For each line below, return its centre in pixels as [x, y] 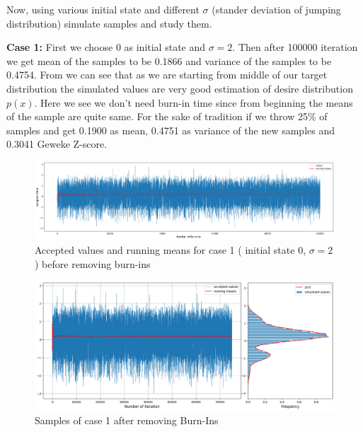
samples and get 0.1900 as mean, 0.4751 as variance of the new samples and [171, 130]
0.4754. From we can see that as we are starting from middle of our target [167, 75]
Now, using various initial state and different [103, 9]
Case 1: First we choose [60, 47]
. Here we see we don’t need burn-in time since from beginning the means [194, 102]
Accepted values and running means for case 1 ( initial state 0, [171, 250]
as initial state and [165, 47]
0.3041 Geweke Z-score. [57, 144]
